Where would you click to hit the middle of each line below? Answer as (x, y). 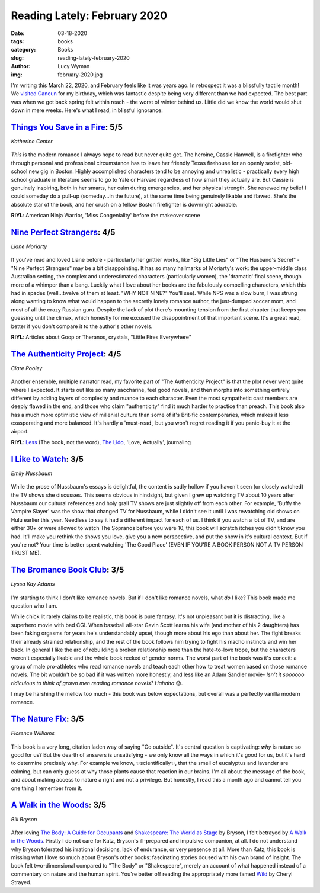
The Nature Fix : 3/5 (47, 719)
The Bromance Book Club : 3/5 (68, 570)
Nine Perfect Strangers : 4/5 (63, 232)
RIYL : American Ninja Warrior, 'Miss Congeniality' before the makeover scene (106, 216)
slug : (17, 58)
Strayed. (21, 882)
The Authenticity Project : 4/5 (66, 354)
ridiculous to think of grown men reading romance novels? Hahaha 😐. (97, 683)
